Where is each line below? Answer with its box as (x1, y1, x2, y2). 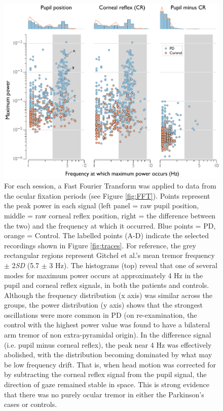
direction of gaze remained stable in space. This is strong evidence (4, 379, 209, 390)
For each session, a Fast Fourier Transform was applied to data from (4, 180, 216, 191)
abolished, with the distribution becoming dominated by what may (4, 349, 212, 360)
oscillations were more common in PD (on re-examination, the (4, 309, 197, 320)
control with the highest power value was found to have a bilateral (4, 319, 210, 330)
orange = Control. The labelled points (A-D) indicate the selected (4, 230, 209, 241)
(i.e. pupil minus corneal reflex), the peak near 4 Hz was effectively (4, 339, 212, 350)
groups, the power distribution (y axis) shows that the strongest (4, 300, 203, 310)
